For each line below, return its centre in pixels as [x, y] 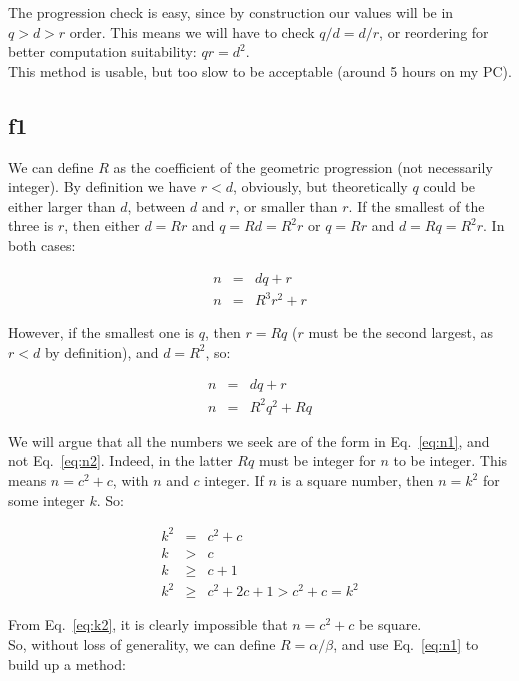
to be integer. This [450, 460]
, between [156, 205]
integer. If [234, 480]
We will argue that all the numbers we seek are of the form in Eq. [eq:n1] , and [249, 440]
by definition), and [101, 351]
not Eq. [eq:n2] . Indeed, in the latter [120, 460]
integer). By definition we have [102, 186]
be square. [390, 624]
